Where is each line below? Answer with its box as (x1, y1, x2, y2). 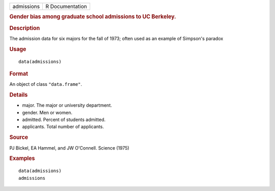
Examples (9, 155, 35, 162)
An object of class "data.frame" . (9, 81, 82, 87)
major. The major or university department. (22, 102, 112, 108)
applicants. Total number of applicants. (22, 124, 104, 130)
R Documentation (45, 3, 87, 10)
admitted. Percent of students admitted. (22, 116, 106, 123)
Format (9, 70, 28, 77)
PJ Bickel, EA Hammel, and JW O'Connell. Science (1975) (9, 145, 129, 151)
